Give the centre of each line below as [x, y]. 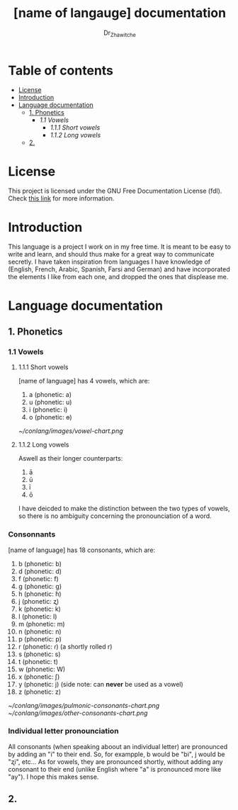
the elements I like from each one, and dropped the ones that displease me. [118, 277]
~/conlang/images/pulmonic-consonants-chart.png [84, 705]
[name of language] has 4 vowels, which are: [84, 381]
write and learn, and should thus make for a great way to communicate [111, 254]
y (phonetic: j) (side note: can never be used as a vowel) [101, 684]
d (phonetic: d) [40, 571]
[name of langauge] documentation [120, 13]
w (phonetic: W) [42, 669]
